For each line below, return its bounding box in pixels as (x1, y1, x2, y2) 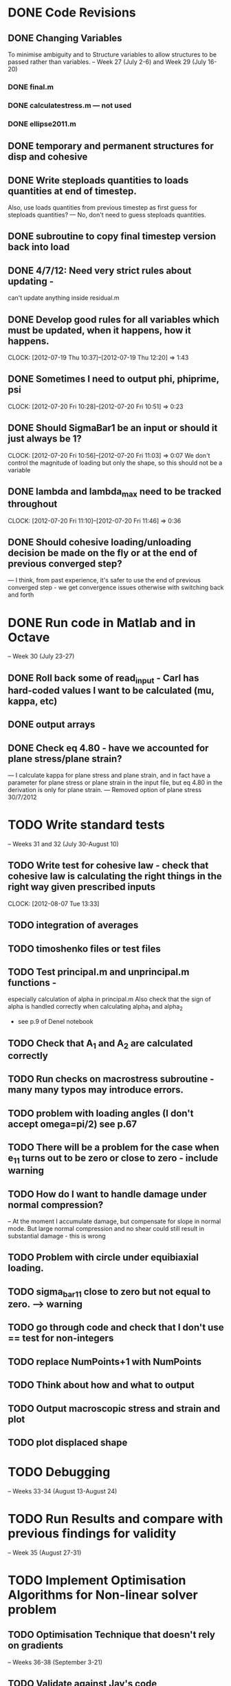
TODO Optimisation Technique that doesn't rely (8, 1629, 216, 1641)
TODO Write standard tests (8, 817, 166, 833)
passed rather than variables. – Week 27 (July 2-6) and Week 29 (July (8, 58, 207, 66)
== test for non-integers (8, 1333, 114, 1344)
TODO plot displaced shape (8, 1436, 128, 1448)
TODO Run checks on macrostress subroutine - (8, 1073, 214, 1085)
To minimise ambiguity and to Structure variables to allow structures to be (8, 50, 217, 58)
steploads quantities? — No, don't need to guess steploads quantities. (8, 210, 207, 219)
